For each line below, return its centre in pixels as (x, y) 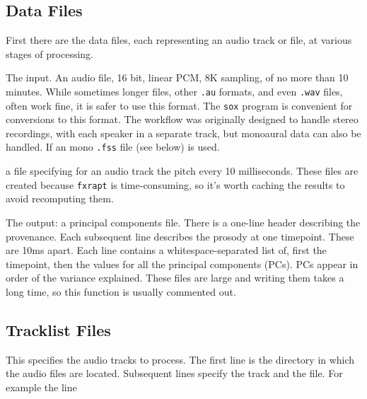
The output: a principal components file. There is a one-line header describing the (183, 222)
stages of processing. (49, 53)
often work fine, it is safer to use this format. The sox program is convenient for (179, 105)
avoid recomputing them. (60, 198)
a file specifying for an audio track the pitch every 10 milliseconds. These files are (182, 171)
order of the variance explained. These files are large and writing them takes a (175, 278)
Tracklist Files (58, 329)
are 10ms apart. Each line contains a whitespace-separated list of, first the (166, 250)
